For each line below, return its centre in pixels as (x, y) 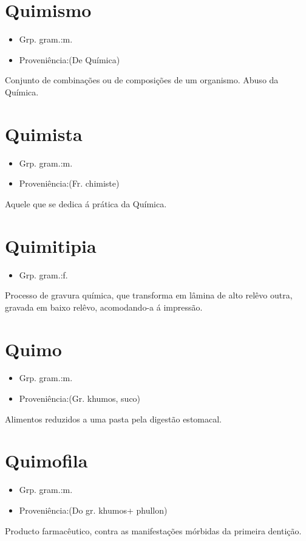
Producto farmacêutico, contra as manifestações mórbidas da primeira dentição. (153, 530)
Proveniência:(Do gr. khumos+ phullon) (93, 510)
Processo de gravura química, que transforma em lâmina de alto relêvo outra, (149, 295)
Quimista (44, 133)
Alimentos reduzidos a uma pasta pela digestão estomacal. (113, 419)
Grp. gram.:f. (43, 274)
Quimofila (46, 460)
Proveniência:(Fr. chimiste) (69, 183)
